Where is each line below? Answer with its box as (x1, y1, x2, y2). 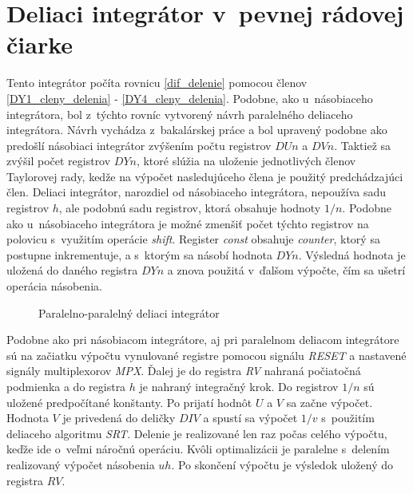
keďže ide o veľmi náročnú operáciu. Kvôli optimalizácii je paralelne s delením (6, 441, 390, 457)
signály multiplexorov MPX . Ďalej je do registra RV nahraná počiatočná (6, 362, 361, 379)
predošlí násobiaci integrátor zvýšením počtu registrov (6, 136, 272, 153)
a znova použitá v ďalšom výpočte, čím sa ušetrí (167, 262, 406, 279)
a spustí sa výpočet (203, 409, 298, 426)
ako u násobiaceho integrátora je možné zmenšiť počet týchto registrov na (6, 215, 369, 231)
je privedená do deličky (62, 409, 176, 426)
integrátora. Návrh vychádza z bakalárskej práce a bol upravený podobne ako (6, 121, 387, 138)
